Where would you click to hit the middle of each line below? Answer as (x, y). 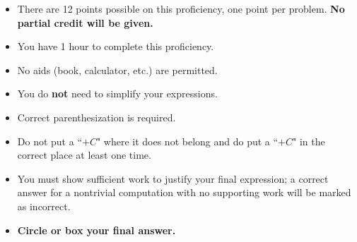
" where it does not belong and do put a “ (187, 141)
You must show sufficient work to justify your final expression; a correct (173, 178)
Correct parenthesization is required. (96, 117)
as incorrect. (44, 206)
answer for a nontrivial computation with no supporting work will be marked (184, 192)
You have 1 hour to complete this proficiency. (116, 46)
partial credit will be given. (85, 22)
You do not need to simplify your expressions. (117, 93)
